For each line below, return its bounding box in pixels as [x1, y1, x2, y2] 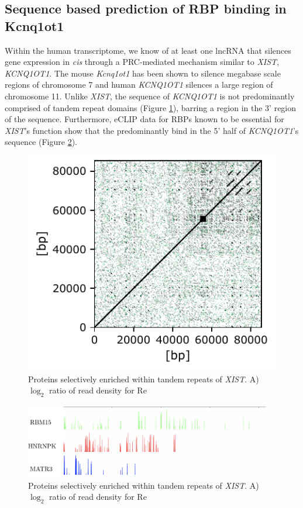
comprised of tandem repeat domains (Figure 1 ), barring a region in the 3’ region [5, 101, 297, 113]
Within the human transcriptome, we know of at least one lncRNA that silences [5, 44, 291, 56]
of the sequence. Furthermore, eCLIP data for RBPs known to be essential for [5, 113, 284, 125]
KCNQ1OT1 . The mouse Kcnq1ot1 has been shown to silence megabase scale [5, 67, 281, 79]
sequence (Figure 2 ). [5, 136, 77, 148]
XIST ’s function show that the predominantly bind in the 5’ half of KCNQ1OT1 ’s [5, 124, 299, 136]
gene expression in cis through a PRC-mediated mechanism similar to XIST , [5, 56, 280, 68]
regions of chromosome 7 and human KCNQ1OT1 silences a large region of [5, 78, 273, 91]
